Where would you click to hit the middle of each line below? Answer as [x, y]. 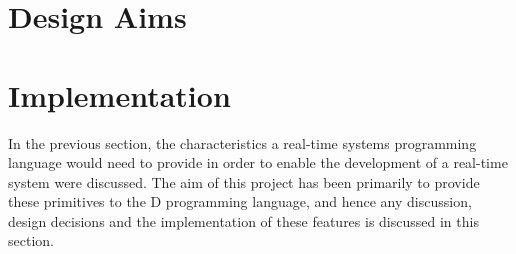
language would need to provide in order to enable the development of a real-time [258, 162]
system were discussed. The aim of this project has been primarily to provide [244, 181]
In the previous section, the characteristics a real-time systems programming [242, 142]
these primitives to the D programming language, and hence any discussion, [240, 201]
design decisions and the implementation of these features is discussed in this [243, 220]
